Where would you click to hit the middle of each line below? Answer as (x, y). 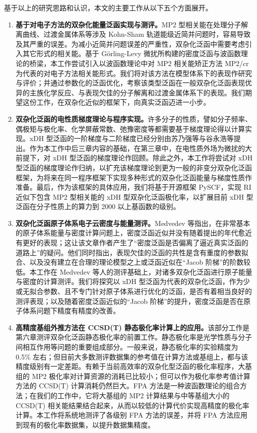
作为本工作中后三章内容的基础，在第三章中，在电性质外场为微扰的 (137, 148)
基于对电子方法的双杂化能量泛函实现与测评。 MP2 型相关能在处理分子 (128, 24)
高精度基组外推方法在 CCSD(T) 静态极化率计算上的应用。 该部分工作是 (132, 327)
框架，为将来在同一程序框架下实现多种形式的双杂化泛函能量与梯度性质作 (134, 177)
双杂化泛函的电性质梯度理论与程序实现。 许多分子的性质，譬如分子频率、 (134, 118)
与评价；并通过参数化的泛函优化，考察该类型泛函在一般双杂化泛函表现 (130, 83)
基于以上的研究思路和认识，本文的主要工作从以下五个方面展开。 (108, 7)
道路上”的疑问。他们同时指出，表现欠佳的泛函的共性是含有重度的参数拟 (132, 252)
